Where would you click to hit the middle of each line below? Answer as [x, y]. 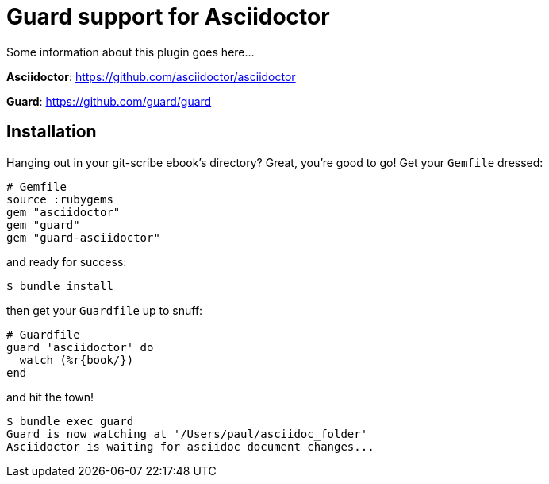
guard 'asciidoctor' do [80, 347]
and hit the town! [50, 397]
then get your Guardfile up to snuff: [105, 310]
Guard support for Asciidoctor [168, 17]
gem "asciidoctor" [63, 212]
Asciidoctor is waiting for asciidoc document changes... [190, 446]
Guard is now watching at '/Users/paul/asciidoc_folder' [187, 434]
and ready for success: [67, 261]
